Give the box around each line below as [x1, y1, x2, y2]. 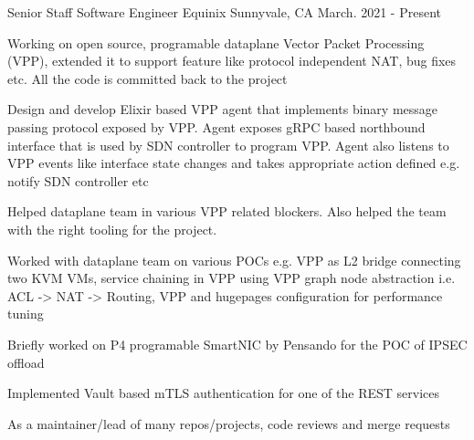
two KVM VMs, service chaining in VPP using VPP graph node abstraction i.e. [7, 268, 456, 288]
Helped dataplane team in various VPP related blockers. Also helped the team [7, 202, 447, 221]
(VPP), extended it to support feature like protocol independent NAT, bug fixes [7, 51, 457, 70]
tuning [7, 304, 44, 323]
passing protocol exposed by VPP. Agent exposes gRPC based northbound [7, 117, 426, 136]
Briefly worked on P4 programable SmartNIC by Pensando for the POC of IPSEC [7, 334, 468, 353]
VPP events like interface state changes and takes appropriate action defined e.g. [7, 153, 460, 173]
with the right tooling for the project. [7, 219, 217, 238]
